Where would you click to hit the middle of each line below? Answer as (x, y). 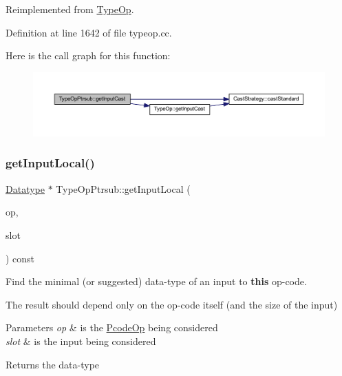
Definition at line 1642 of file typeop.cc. (89, 32)
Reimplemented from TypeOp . (70, 9)
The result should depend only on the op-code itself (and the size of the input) (172, 304)
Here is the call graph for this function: (88, 55)
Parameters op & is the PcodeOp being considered (112, 327)
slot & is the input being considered (81, 341)
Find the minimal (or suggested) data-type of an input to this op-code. (156, 281)
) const (20, 258)
